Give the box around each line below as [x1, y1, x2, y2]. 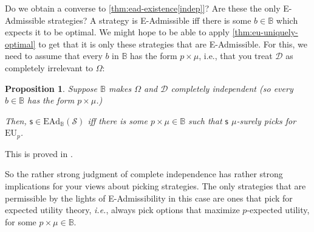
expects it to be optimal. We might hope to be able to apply [5, 26, 230, 38]
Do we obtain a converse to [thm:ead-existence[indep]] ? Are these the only [5, 2, 281, 14]
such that [188, 114, 222, 127]
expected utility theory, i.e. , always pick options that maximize [5, 203, 240, 216]
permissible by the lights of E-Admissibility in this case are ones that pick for [5, 191, 293, 204]
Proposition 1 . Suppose [5, 82, 97, 94]
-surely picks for [236, 114, 296, 127]
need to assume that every [5, 49, 103, 62]
